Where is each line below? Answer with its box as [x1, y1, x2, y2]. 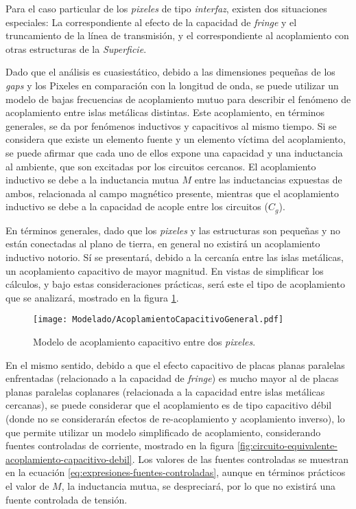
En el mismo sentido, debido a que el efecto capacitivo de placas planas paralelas [5, 357, 345, 372]
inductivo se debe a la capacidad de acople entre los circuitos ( [5, 199, 268, 214]
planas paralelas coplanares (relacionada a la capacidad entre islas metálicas [5, 384, 325, 398]
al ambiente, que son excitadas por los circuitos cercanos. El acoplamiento [5, 159, 316, 173]
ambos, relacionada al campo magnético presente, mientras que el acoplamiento [5, 185, 340, 200]
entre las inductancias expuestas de [194, 172, 342, 187]
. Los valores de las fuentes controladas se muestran [132, 451, 349, 466]
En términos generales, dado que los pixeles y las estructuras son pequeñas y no [5, 223, 340, 237]
